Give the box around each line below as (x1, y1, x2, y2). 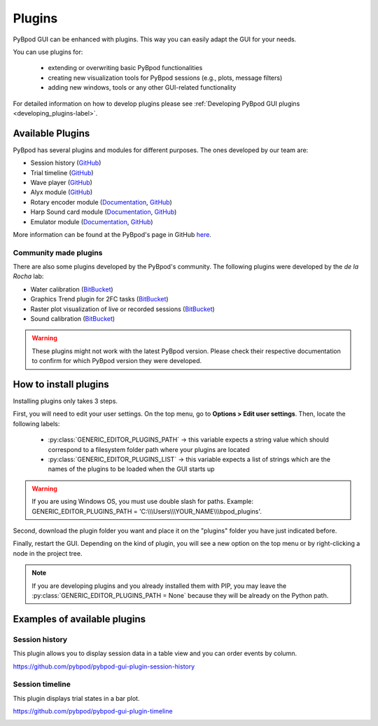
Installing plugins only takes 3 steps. (13, 397, 118, 406)
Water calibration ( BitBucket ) (30, 285, 113, 294)
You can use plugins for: (13, 48, 83, 56)
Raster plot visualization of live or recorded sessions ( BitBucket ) (30, 305, 215, 313)
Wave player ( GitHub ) (30, 178, 92, 186)
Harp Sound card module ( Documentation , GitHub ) (30, 207, 177, 217)
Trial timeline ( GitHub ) (30, 168, 94, 177)
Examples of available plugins (13, 613, 146, 625)
